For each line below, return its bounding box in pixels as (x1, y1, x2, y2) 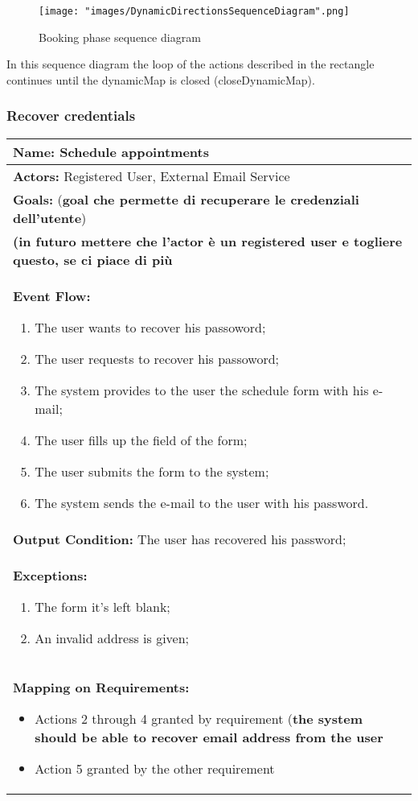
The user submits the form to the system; (35, 461, 269, 481)
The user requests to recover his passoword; (35, 349, 279, 368)
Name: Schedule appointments (13, 142, 209, 161)
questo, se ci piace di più (13, 250, 173, 269)
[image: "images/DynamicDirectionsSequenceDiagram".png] (39, 6, 350, 17)
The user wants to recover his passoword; (35, 317, 266, 337)
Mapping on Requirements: (13, 677, 190, 696)
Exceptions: (13, 565, 88, 584)
